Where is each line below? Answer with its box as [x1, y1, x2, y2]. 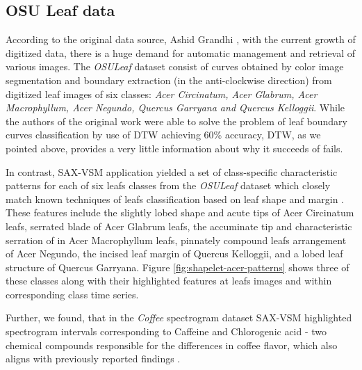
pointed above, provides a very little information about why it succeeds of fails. [6, 140, 343, 155]
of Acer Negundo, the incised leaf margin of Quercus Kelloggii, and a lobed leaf [6, 246, 343, 261]
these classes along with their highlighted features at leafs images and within [6, 273, 332, 288]
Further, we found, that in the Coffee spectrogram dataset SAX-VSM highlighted [6, 310, 352, 325]
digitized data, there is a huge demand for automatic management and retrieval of [6, 45, 356, 60]
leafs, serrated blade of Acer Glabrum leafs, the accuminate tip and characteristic [6, 218, 352, 233]
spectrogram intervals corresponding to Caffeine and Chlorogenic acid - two [6, 324, 327, 339]
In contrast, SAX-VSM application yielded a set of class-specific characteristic [6, 164, 338, 179]
